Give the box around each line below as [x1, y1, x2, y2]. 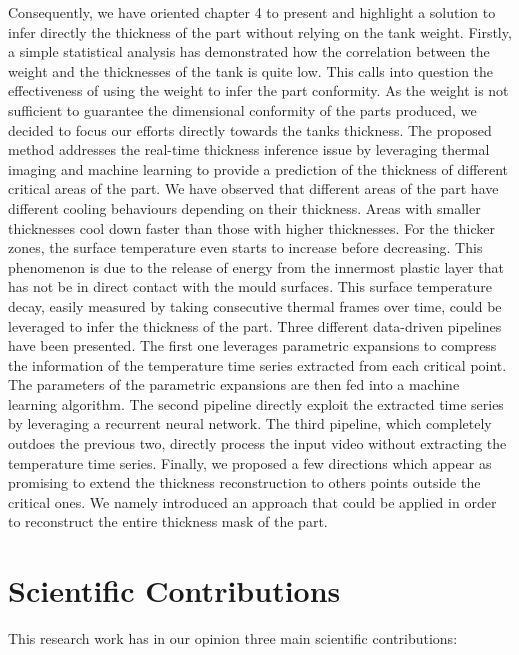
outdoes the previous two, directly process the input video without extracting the [8, 433, 507, 454]
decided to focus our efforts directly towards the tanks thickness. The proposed [8, 119, 492, 140]
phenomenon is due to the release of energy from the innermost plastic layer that [8, 256, 504, 277]
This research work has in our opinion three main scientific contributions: [8, 628, 458, 649]
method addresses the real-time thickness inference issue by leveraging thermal [8, 139, 490, 160]
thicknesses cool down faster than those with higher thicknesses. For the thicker [8, 217, 496, 238]
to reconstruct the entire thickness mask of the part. [8, 511, 328, 532]
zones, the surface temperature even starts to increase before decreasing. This [8, 237, 483, 258]
